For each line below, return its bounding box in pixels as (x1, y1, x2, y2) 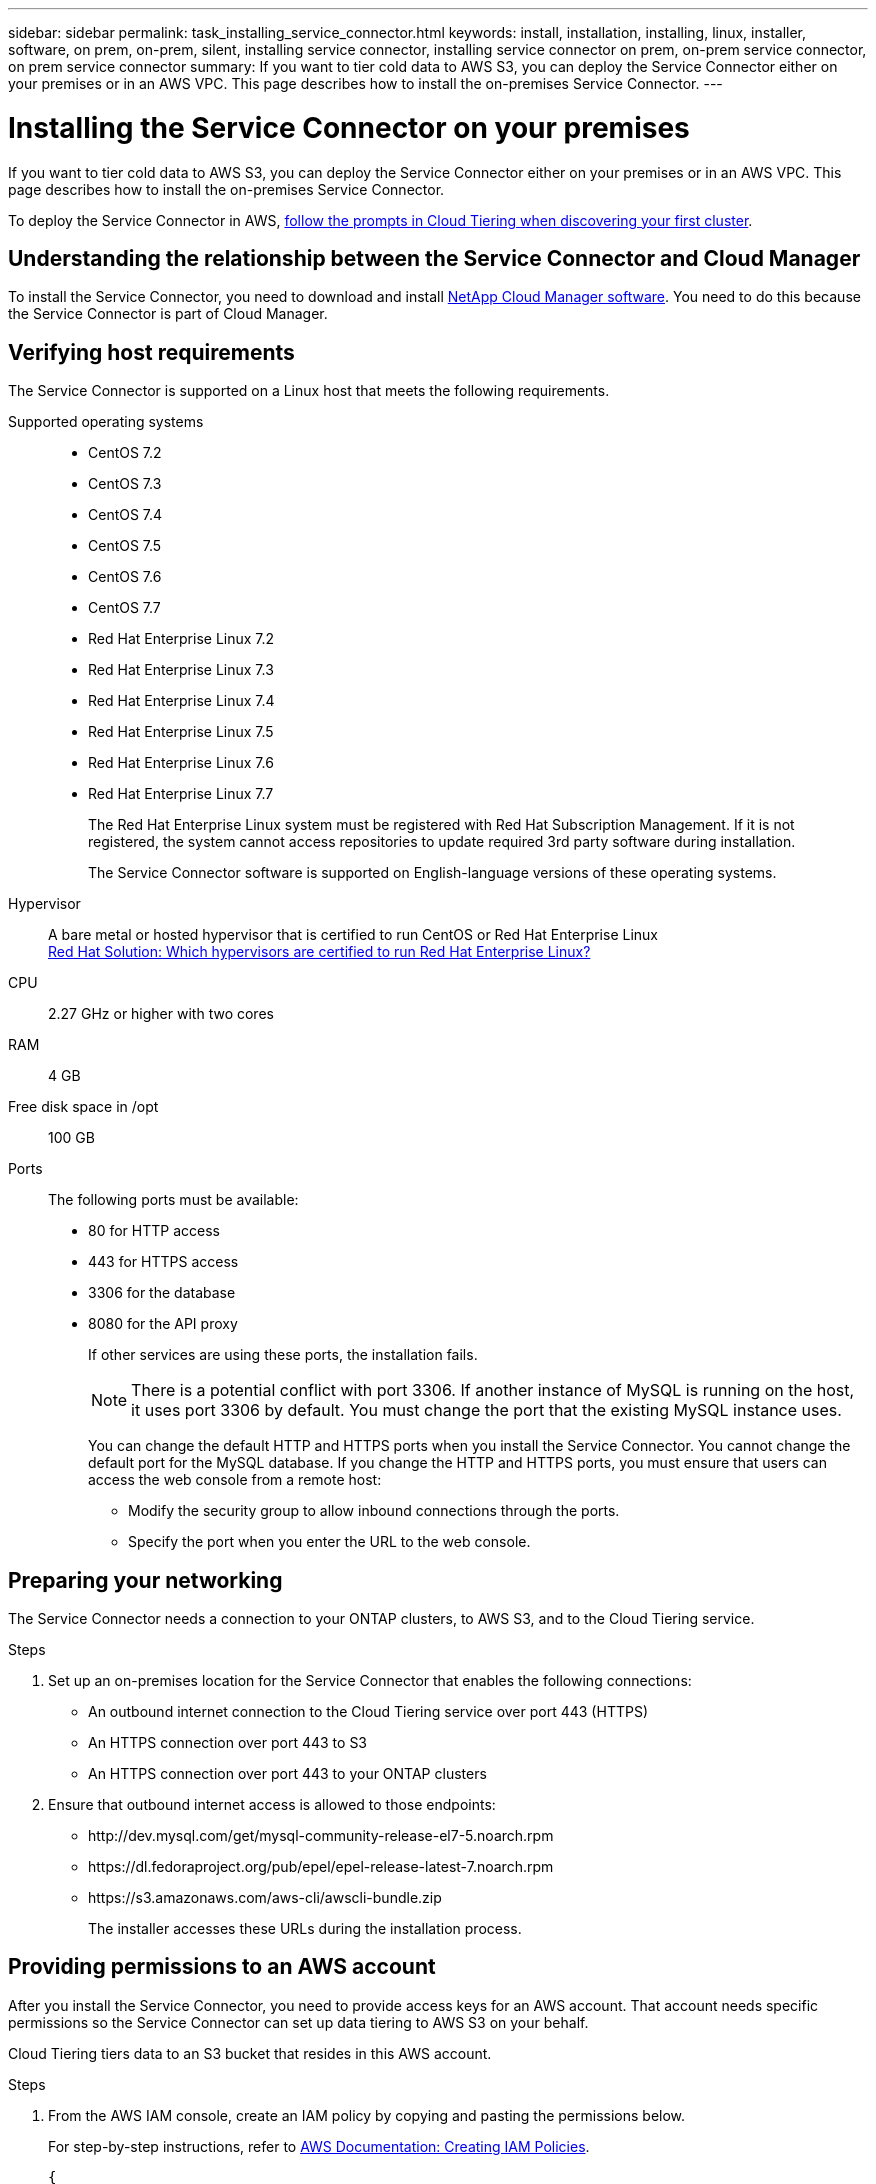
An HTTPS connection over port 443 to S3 (88, 1734, 368, 1752)
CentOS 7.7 (88, 599, 161, 617)
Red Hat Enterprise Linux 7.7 (88, 785, 274, 803)
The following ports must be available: (48, 1191, 299, 1209)
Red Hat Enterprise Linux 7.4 (88, 692, 275, 710)
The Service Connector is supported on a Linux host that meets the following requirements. (8, 382, 610, 400)
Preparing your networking (8, 1567, 283, 1593)
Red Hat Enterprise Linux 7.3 (88, 661, 274, 679)
